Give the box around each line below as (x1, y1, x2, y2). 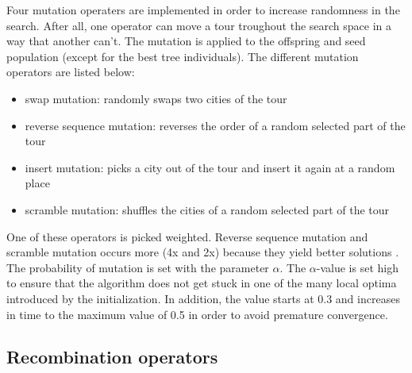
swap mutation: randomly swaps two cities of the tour (25, 90, 287, 106)
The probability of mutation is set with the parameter (6, 259, 269, 275)
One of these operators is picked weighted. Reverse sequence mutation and (6, 228, 368, 244)
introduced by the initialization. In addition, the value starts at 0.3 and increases (6, 290, 400, 306)
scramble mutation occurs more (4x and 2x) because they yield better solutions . (6, 244, 399, 260)
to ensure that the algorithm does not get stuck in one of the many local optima (6, 275, 397, 291)
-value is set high (316, 259, 399, 275)
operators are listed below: (6, 63, 135, 80)
